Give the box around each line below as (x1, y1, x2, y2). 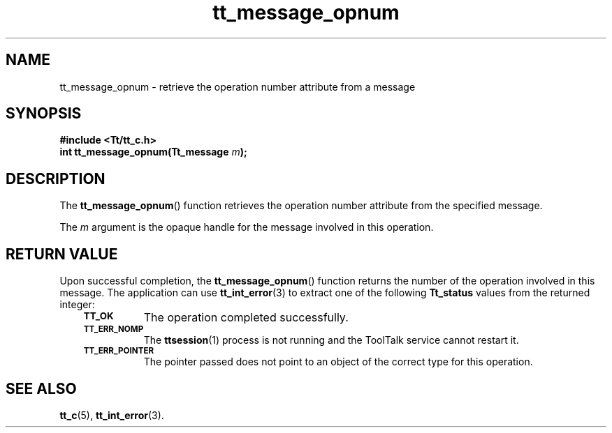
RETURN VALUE (6, 245, 118, 263)
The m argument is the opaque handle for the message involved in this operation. (59, 221, 434, 234)
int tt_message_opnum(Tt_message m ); (59, 146, 247, 158)
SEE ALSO (6, 379, 77, 397)
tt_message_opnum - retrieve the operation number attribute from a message (59, 80, 416, 93)
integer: (59, 298, 95, 311)
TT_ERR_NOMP (83, 324, 144, 335)
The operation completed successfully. (143, 310, 349, 325)
